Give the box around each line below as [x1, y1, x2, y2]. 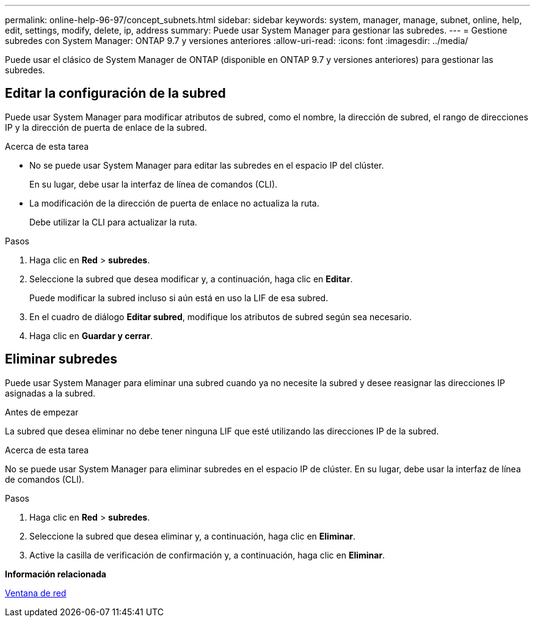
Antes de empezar [5, 406, 79, 417]
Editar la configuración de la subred [5, 86, 226, 101]
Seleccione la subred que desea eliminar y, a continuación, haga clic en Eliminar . [29, 530, 356, 541]
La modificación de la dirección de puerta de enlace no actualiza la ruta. [29, 197, 319, 208]
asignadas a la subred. [5, 387, 96, 398]
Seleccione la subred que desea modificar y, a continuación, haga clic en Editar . [29, 273, 353, 284]
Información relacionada [5, 568, 106, 579]
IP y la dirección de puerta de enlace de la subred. [5, 122, 207, 133]
